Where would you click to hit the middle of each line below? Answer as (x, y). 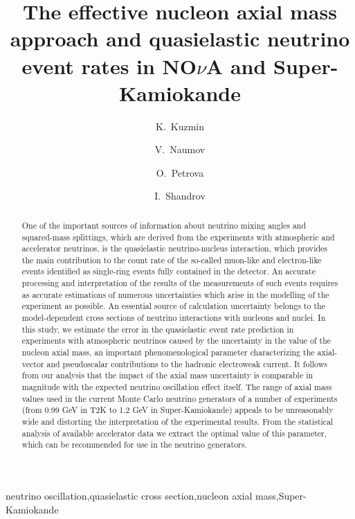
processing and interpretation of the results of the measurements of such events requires (180, 283)
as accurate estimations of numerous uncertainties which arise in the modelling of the (175, 294)
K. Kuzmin (180, 126)
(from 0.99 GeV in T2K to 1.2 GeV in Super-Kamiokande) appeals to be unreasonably (177, 410)
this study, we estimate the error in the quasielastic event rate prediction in (158, 329)
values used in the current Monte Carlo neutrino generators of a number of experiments (180, 398)
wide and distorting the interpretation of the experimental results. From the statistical (177, 422)
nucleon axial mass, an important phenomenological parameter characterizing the (168, 352)
